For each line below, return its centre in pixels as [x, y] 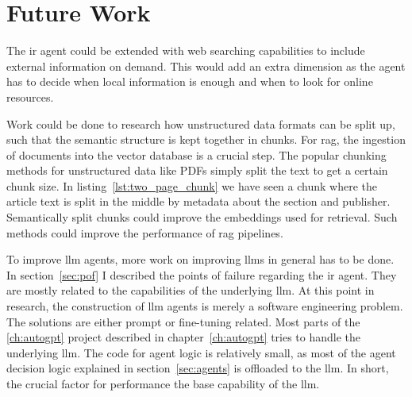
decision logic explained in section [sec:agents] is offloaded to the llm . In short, [198, 368]
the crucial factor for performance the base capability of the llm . [163, 384]
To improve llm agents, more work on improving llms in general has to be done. [200, 259]
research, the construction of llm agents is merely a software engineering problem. [205, 306]
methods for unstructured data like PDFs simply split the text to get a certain [197, 170]
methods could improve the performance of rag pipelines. [145, 232]
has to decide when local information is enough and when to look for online [190, 81]
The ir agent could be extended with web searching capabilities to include [186, 50]
